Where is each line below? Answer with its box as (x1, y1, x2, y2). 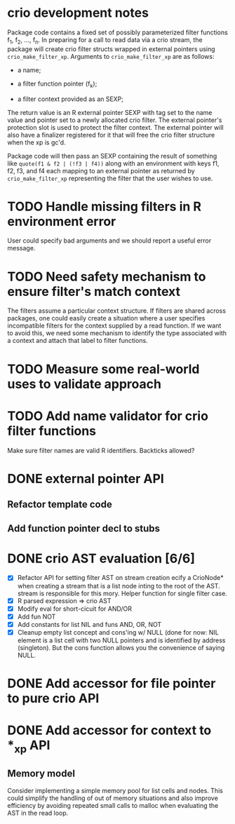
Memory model (7, 768, 76, 780)
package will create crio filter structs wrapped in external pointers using (7, 44, 215, 53)
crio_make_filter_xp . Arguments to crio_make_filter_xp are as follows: (7, 52, 215, 60)
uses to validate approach (7, 376, 161, 392)
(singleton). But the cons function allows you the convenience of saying (17, 643, 225, 651)
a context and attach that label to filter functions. (7, 337, 149, 345)
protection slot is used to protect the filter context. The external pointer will (7, 123, 224, 131)
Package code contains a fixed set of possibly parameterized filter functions (7, 28, 228, 36)
